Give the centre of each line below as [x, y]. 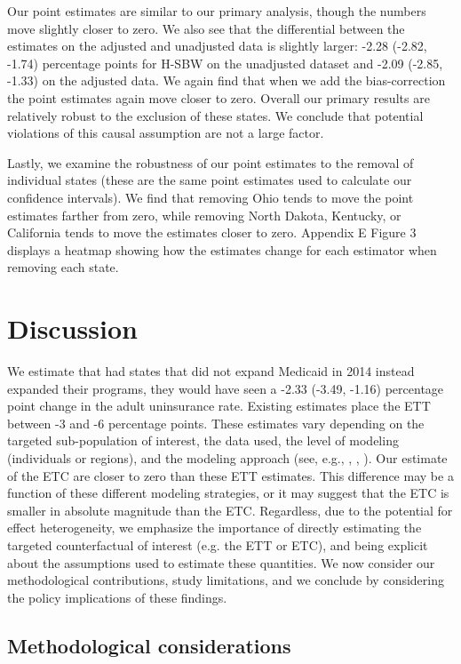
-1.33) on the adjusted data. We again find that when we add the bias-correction [227, 80]
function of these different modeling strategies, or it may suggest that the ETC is [228, 493]
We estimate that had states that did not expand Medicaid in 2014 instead [211, 371]
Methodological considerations [149, 645]
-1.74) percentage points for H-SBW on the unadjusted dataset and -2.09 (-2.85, [225, 63]
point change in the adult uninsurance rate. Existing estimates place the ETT [219, 406]
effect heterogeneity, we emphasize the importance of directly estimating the [215, 528]
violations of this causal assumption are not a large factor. [166, 133]
